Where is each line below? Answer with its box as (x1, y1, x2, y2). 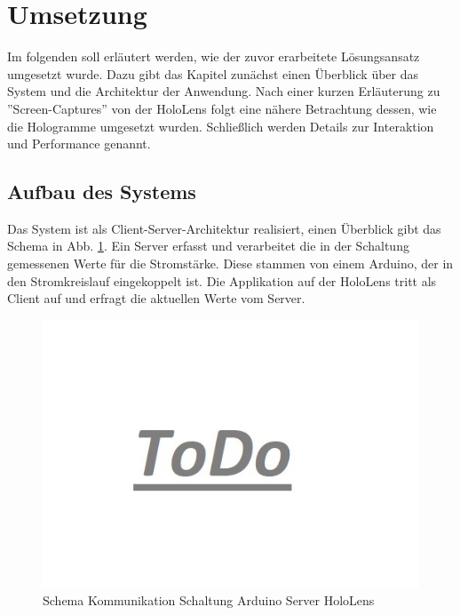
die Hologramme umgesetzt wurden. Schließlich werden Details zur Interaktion (7, 116, 434, 135)
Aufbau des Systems (7, 178, 196, 205)
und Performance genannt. (7, 134, 151, 153)
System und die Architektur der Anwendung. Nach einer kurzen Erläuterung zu (7, 82, 440, 100)
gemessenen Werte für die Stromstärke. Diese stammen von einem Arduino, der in (7, 254, 454, 273)
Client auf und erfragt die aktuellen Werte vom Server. (7, 289, 305, 307)
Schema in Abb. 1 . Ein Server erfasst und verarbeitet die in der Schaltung (7, 236, 409, 255)
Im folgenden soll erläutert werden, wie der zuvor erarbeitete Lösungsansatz (7, 47, 420, 66)
